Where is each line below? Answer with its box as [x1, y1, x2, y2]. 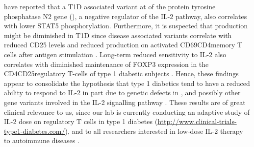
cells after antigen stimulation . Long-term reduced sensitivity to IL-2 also [4, 49, 227, 59]
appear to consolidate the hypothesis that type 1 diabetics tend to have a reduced [4, 78, 250, 88]
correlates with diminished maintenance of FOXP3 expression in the [4, 59, 209, 69]
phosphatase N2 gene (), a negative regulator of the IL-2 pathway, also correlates [4, 11, 247, 21]
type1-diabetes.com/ [4, 126, 65, 136]
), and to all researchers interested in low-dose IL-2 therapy [65, 126, 243, 136]
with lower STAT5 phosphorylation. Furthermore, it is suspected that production [4, 21, 248, 31]
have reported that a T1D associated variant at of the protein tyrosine [4, 1, 216, 11]
